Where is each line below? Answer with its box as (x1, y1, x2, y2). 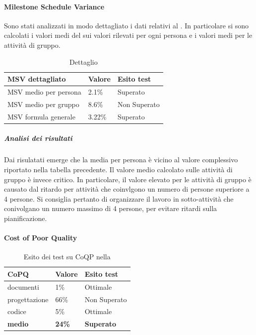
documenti (7, 281, 39, 292)
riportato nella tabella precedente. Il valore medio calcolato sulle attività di (4, 164, 233, 174)
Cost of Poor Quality (4, 232, 77, 243)
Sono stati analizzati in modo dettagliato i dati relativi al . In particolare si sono (4, 20, 249, 30)
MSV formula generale (7, 111, 75, 121)
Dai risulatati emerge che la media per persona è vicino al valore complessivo (4, 154, 238, 165)
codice (7, 306, 26, 317)
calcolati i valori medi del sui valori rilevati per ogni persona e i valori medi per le (4, 30, 253, 40)
